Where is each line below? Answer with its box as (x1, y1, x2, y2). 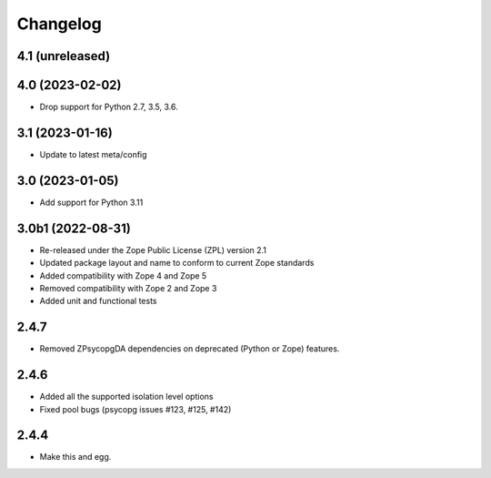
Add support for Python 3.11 (39, 197, 144, 208)
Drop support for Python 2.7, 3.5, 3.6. (39, 101, 178, 113)
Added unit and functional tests (39, 296, 157, 307)
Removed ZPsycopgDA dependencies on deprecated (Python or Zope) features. (39, 343, 340, 354)
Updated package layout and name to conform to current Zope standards (39, 258, 315, 269)
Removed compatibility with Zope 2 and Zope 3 (39, 282, 217, 293)
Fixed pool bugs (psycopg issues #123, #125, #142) (39, 403, 232, 414)
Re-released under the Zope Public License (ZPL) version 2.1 (39, 244, 267, 255)
